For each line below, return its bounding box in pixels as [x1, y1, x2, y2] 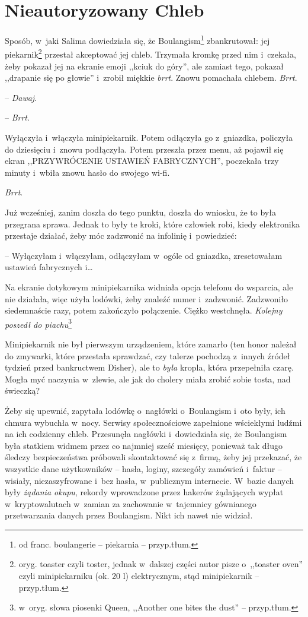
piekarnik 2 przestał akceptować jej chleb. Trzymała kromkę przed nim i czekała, [5, 46, 296, 61]
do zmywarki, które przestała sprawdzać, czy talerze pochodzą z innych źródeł [5, 349, 290, 362]
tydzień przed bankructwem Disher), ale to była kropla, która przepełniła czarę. [5, 361, 294, 374]
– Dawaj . [5, 91, 37, 103]
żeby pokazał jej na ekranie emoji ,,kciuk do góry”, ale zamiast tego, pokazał [5, 59, 284, 72]
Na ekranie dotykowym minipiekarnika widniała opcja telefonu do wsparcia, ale [5, 280, 293, 293]
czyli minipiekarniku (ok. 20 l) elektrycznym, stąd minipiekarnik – [18, 569, 259, 582]
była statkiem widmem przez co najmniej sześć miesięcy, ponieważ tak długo [5, 439, 283, 451]
